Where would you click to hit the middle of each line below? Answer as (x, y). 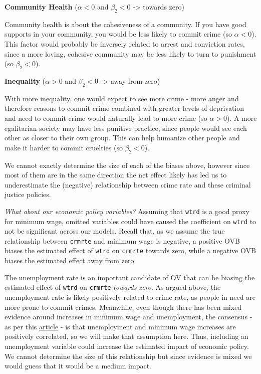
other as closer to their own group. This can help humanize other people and (122, 138)
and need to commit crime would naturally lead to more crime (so (106, 118)
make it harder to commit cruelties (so (64, 147)
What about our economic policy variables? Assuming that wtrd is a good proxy (127, 211)
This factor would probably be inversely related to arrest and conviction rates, (125, 43)
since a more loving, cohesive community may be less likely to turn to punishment (130, 53)
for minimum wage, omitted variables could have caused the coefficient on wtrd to (130, 221)
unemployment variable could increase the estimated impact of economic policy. (127, 346)
